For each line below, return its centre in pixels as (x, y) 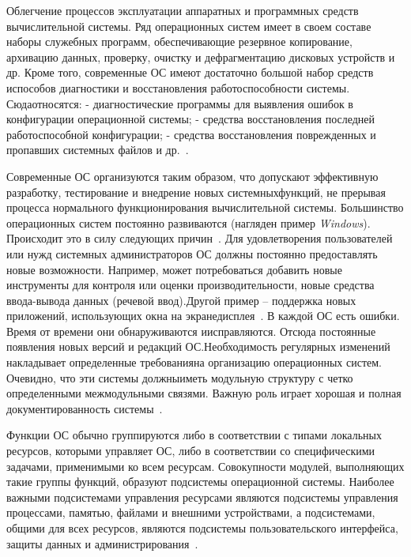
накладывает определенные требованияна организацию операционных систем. (194, 362)
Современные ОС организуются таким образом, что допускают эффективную (192, 176)
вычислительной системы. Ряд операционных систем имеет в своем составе (189, 26)
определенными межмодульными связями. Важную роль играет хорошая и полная (204, 393)
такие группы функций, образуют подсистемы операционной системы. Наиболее (200, 482)
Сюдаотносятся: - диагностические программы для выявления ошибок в (180, 103)
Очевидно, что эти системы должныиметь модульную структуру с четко (180, 377)
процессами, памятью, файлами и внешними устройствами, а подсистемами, (191, 512)
